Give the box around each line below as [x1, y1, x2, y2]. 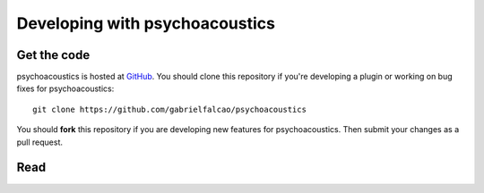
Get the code [16, 47, 91, 63]
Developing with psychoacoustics [16, 13, 275, 33]
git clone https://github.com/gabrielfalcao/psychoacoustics [32, 104, 307, 114]
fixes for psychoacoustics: [16, 83, 115, 94]
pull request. [16, 137, 63, 147]
